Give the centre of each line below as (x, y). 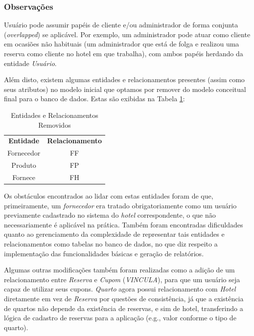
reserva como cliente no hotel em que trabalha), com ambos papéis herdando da (124, 53)
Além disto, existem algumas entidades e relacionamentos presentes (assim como (124, 79)
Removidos (55, 124)
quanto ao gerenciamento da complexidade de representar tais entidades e (114, 234)
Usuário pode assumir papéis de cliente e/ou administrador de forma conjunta (121, 25)
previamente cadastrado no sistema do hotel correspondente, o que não (110, 215)
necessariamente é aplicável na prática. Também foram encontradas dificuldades (124, 224)
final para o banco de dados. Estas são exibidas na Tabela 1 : (94, 99)
